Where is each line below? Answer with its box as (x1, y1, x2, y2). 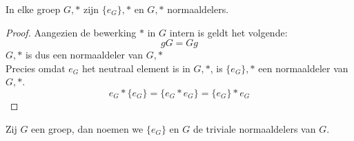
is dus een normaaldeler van (25, 47, 144, 62)
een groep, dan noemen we (31, 121, 144, 135)
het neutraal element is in (81, 61, 190, 75)
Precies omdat (6, 61, 66, 75)
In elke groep (6, 2, 61, 16)
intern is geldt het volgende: (169, 25, 288, 39)
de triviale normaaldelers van (193, 121, 316, 135)
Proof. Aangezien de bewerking (6, 25, 137, 39)
